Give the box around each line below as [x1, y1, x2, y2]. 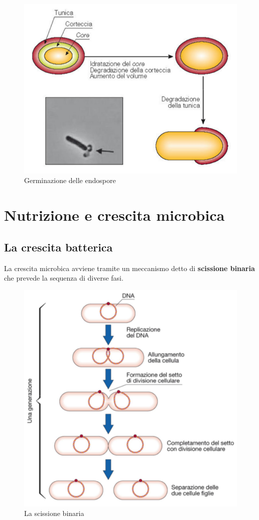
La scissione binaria [24, 508, 84, 518]
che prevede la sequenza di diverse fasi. [4, 273, 123, 283]
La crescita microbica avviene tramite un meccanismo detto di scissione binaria [4, 263, 255, 273]
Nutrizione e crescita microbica [4, 205, 225, 225]
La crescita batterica [4, 239, 113, 254]
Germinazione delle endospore [24, 175, 116, 186]
